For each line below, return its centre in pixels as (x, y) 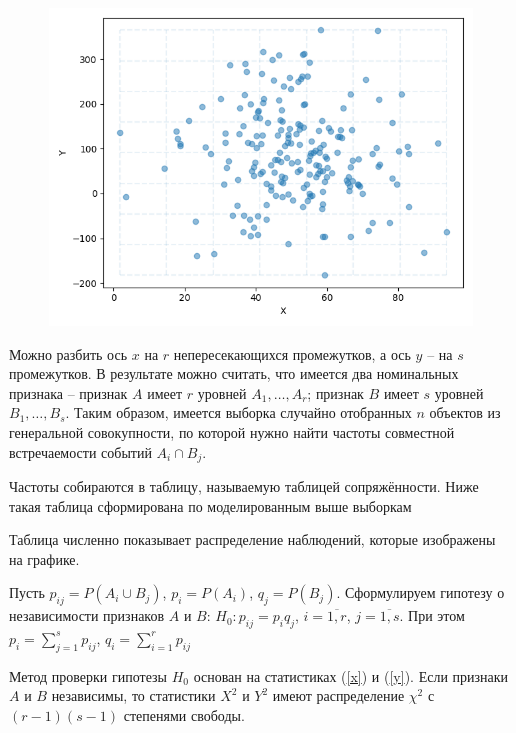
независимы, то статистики (133, 695)
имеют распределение (338, 695)
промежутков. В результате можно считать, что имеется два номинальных (234, 373)
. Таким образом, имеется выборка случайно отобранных (238, 412)
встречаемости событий (80, 451)
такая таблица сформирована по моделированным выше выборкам (210, 505)
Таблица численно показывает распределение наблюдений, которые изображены (252, 539)
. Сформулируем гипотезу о (420, 592)
